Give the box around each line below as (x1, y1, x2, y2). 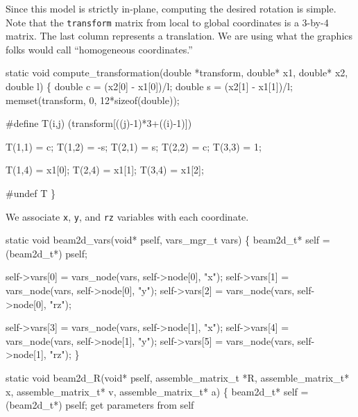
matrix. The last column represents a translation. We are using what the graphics (6, 28, 353, 43)
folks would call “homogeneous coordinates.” (6, 42, 193, 56)
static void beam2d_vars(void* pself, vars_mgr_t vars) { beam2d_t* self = (6, 232, 330, 247)
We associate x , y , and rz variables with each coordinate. (6, 209, 249, 223)
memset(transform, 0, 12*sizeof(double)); (6, 92, 180, 107)
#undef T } (6, 186, 56, 200)
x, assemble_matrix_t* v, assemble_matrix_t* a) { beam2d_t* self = (6, 384, 309, 398)
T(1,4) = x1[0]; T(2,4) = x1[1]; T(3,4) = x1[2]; (6, 162, 204, 177)
